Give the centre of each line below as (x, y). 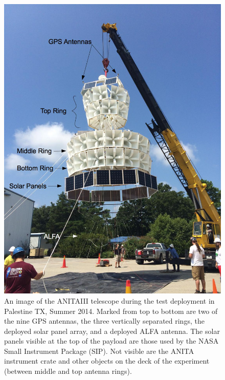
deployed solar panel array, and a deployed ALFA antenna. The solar (112, 331)
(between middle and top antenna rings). (68, 371)
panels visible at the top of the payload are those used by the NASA (111, 341)
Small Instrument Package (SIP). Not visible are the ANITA (99, 351)
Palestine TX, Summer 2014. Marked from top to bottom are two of (111, 311)
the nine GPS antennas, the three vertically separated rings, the (104, 321)
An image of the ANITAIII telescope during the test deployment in (109, 300)
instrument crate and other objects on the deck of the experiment (107, 361)
